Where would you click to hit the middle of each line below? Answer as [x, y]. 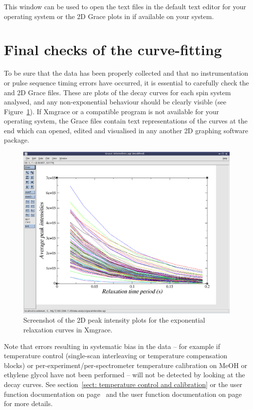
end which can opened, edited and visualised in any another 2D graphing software [126, 130]
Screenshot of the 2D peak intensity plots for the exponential [114, 320]
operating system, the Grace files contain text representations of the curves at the [126, 121]
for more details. [28, 403]
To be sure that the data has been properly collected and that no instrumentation [126, 73]
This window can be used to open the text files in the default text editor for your [125, 6]
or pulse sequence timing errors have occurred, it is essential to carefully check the [126, 82]
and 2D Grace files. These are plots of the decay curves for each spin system [117, 92]
